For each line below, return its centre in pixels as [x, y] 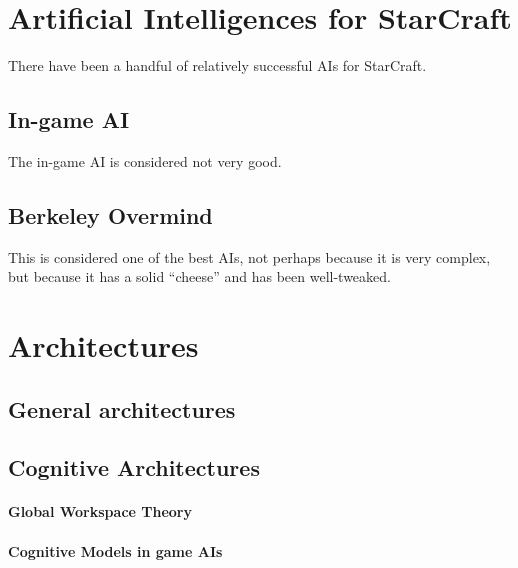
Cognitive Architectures [134, 467]
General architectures [122, 408]
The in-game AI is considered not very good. [145, 160]
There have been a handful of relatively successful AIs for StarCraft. [217, 65]
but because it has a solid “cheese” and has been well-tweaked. [199, 276]
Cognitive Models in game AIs [115, 550]
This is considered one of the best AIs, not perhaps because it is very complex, [249, 256]
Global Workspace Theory [100, 511]
